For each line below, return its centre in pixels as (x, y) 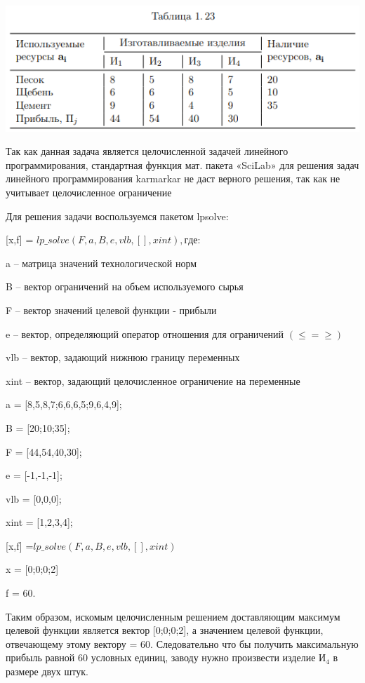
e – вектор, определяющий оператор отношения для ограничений (145, 333)
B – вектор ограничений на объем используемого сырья (125, 286)
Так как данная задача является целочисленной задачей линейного (147, 151)
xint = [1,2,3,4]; (39, 522)
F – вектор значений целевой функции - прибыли (111, 310)
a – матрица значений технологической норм (101, 263)
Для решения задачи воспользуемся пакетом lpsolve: (117, 216)
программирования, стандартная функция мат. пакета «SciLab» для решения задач (182, 164)
